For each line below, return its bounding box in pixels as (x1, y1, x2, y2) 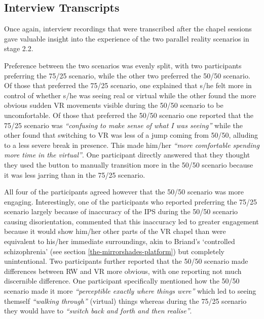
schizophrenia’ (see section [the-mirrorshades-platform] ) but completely (4, 246, 224, 256)
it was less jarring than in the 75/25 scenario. (4, 169, 145, 180)
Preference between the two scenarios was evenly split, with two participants (4, 60, 242, 70)
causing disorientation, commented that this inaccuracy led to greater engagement (4, 216, 259, 226)
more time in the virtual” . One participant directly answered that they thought (4, 149, 250, 160)
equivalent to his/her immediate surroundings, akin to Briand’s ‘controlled (4, 236, 235, 247)
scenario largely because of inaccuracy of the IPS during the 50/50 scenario (4, 206, 238, 217)
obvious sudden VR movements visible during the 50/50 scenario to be (4, 100, 223, 110)
